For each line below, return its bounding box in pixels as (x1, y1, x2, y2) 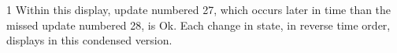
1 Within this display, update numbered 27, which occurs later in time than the (6, 2, 391, 17)
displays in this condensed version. (6, 32, 173, 48)
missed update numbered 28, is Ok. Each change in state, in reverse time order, (6, 16, 391, 33)
